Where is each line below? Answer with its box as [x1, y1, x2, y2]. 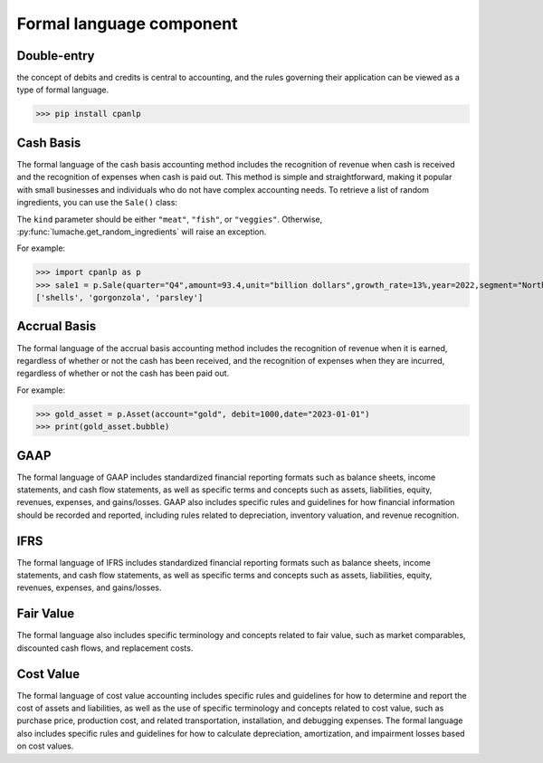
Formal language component [16, 14, 238, 33]
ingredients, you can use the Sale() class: [16, 197, 178, 208]
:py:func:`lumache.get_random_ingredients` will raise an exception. [16, 226, 267, 237]
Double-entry [16, 48, 95, 63]
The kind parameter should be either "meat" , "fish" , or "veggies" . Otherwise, [16, 214, 323, 224]
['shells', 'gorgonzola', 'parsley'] [35, 292, 204, 303]
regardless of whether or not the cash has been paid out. [16, 367, 230, 379]
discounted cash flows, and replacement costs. [16, 643, 194, 653]
